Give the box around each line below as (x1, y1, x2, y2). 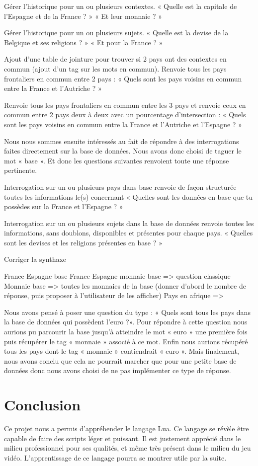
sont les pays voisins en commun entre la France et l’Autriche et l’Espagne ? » (4, 119, 242, 129)
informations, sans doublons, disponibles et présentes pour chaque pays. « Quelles (4, 228, 253, 238)
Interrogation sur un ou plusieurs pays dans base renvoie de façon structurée (4, 181, 237, 192)
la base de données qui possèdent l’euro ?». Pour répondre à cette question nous (4, 316, 248, 327)
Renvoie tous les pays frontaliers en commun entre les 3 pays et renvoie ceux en (4, 99, 246, 110)
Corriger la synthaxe (4, 254, 67, 264)
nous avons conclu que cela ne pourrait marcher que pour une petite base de (4, 355, 237, 366)
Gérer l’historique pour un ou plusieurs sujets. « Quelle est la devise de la (4, 27, 229, 38)
